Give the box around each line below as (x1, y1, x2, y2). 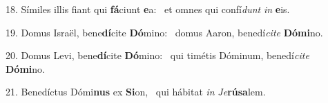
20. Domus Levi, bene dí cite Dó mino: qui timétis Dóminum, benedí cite (6, 48, 309, 62)
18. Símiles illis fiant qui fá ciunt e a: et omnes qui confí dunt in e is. (6, 2, 290, 16)
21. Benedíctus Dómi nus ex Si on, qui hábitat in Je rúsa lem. (6, 84, 266, 99)
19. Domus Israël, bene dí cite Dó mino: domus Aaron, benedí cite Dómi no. (6, 25, 323, 39)
